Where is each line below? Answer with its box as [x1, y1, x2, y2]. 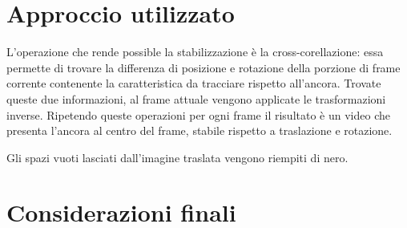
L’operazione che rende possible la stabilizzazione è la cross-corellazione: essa [6, 43, 384, 60]
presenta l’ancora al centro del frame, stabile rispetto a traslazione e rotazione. [6, 122, 393, 139]
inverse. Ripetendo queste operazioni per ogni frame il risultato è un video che [6, 106, 390, 123]
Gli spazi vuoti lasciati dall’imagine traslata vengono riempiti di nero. [6, 149, 349, 165]
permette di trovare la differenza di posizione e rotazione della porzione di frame [6, 59, 401, 75]
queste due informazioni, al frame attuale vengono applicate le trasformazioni [6, 90, 386, 107]
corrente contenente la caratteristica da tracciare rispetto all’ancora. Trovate [6, 75, 381, 92]
